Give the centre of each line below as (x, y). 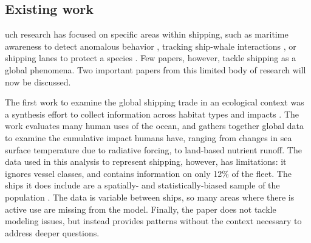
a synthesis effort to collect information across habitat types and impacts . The (152, 114)
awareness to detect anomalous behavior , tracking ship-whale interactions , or (151, 46)
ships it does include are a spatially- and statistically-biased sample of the (142, 185)
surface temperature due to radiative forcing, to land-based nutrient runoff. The (153, 149)
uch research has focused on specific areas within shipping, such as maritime (147, 34)
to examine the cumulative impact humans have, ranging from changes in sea (149, 137)
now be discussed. (38, 82)
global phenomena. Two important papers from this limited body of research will (155, 69)
